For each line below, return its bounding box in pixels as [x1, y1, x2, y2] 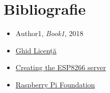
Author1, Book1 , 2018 [15, 28, 84, 39]
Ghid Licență [15, 45, 57, 55]
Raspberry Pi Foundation [15, 79, 95, 89]
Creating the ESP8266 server [15, 62, 106, 73]
